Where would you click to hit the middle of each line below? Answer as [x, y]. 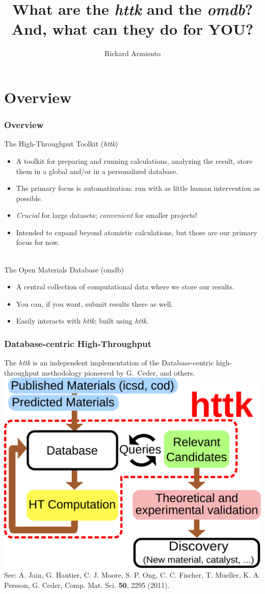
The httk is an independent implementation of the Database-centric [109, 363]
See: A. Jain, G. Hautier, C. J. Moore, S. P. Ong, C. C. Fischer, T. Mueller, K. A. [132, 575]
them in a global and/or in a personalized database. [97, 171]
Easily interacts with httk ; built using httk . [82, 321]
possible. [29, 198]
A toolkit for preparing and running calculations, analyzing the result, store [134, 160]
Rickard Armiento [132, 53]
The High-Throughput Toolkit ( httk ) [61, 144]
